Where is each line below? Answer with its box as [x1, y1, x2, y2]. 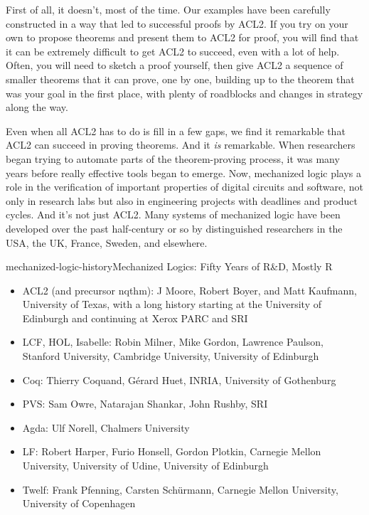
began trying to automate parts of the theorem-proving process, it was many [6, 151, 340, 166]
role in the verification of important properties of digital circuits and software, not [6, 179, 363, 194]
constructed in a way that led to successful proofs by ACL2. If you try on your [6, 16, 348, 31]
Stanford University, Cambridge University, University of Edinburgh [22, 349, 319, 363]
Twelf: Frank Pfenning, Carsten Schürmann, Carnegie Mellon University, [22, 482, 338, 497]
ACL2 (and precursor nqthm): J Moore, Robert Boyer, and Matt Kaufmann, [22, 282, 357, 297]
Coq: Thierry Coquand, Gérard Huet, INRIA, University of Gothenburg [22, 372, 336, 387]
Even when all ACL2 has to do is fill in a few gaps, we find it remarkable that [6, 123, 346, 138]
